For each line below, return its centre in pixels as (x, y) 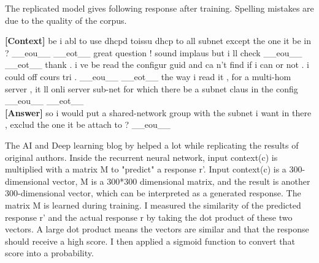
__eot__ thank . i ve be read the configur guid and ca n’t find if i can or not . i (157, 65)
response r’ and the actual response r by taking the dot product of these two (149, 217)
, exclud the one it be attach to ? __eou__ (88, 124)
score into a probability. (49, 253)
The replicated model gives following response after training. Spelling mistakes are (159, 8)
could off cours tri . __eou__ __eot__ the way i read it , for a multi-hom (148, 76)
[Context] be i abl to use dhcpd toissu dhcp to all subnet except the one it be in (158, 41)
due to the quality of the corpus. (66, 20)
